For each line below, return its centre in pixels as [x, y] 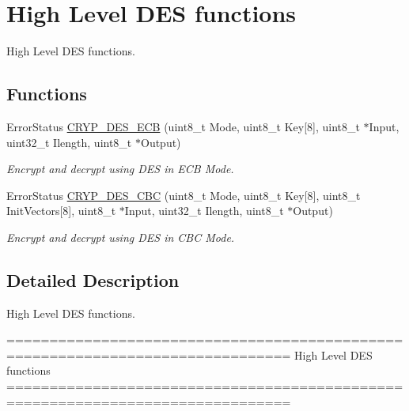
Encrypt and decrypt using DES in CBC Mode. [121, 237]
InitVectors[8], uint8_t [61, 211]
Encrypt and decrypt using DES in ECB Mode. [120, 169]
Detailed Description [93, 279]
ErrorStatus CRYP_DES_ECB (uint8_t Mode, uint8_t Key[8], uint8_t [183, 126]
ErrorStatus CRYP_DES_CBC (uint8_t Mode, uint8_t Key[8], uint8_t [184, 195]
